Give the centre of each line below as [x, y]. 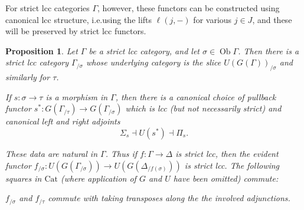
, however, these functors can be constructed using [189, 8]
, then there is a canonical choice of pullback [196, 96]
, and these [272, 19]
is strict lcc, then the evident [227, 153]
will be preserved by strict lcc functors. [76, 31]
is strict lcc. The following [232, 165]
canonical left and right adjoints [63, 121]
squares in [24, 178]
